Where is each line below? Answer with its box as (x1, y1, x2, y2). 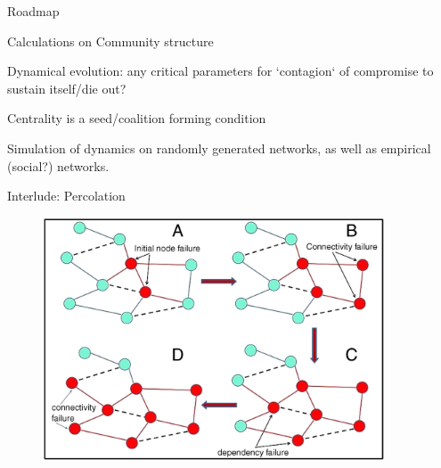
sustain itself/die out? (7, 78, 127, 97)
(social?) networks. (7, 156, 110, 175)
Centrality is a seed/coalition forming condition (7, 109, 266, 127)
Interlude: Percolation (7, 186, 126, 205)
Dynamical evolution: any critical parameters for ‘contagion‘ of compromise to (7, 62, 434, 80)
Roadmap (7, 2, 60, 20)
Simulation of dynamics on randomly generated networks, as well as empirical (7, 138, 431, 157)
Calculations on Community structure (7, 31, 214, 50)
